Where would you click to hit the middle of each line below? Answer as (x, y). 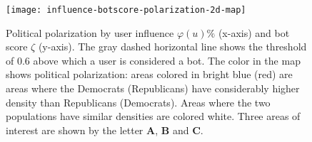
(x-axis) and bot (254, 32)
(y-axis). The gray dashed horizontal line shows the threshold (172, 47)
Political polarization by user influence (90, 32)
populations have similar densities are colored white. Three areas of (153, 116)
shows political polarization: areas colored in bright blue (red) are (149, 74)
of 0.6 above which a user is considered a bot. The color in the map (153, 60)
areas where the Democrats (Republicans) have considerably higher (153, 88)
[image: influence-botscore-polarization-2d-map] (126, 10)
